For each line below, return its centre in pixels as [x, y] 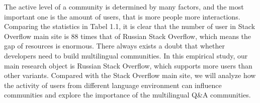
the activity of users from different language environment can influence [113, 85]
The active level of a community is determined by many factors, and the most [124, 6]
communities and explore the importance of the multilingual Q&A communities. [127, 95]
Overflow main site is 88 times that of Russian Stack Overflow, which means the [128, 36]
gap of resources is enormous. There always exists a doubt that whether [114, 46]
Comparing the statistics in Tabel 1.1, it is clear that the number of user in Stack [130, 26]
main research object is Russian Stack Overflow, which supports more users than [128, 65]
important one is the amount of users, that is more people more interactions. [122, 16]
